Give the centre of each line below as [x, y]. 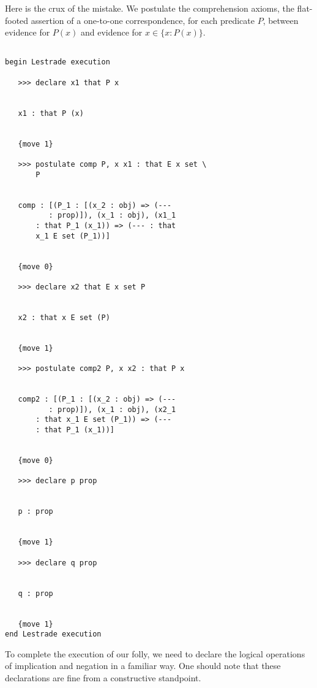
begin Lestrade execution [58, 62]
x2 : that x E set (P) [64, 317]
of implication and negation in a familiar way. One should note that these [143, 666]
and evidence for [111, 32]
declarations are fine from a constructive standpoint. [103, 678]
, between [281, 20]
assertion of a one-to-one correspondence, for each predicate [143, 20]
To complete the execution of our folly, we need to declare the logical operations [155, 653]
